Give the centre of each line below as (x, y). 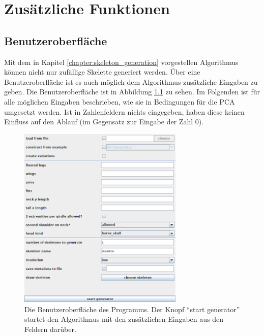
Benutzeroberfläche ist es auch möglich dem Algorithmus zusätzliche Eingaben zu (131, 81)
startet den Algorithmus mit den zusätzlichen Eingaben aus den (124, 319)
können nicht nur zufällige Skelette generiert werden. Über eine (102, 72)
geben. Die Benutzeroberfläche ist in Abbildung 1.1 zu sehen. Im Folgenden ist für (132, 92)
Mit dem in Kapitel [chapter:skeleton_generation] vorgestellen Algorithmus (121, 62)
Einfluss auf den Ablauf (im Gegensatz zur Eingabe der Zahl (99, 122)
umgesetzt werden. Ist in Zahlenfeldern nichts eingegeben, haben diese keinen (124, 111)
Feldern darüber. (50, 329)
